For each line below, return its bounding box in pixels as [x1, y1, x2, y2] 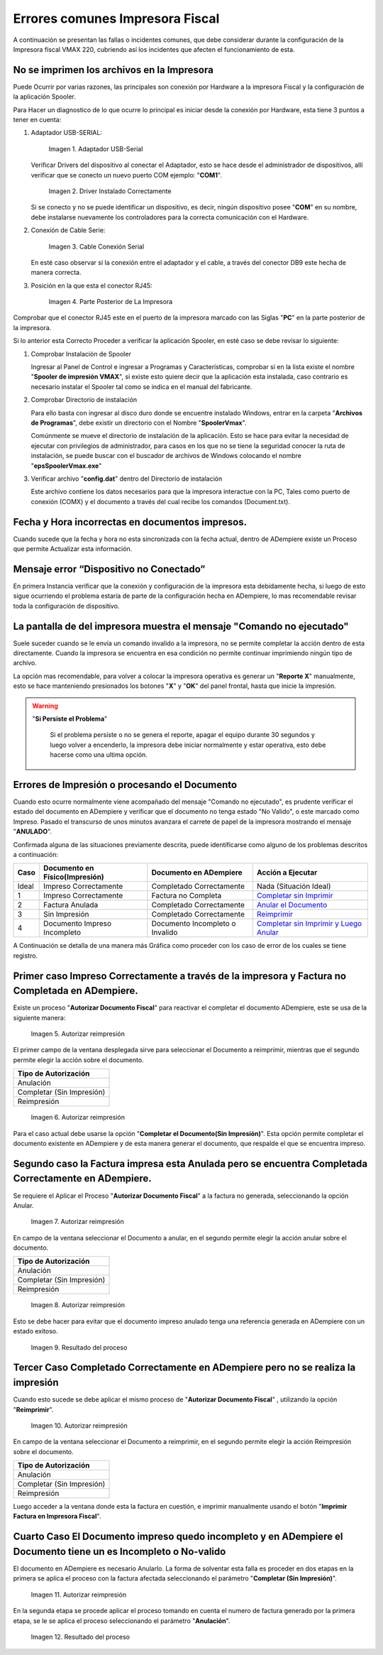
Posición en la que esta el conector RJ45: [30, 281, 152, 290]
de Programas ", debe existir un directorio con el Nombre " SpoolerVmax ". [30, 419, 247, 427]
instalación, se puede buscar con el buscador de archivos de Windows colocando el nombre [30, 452, 301, 460]
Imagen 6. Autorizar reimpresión [30, 1113, 126, 1122]
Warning [32, 701, 58, 710]
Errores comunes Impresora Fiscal [13, 11, 220, 26]
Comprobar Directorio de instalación [30, 395, 138, 404]
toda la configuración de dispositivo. [13, 601, 120, 610]
